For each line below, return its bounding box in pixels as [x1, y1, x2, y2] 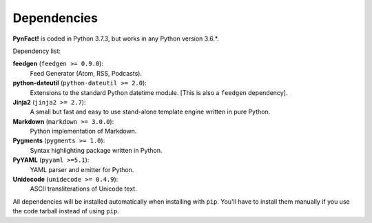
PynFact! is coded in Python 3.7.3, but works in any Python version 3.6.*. [12, 34, 220, 43]
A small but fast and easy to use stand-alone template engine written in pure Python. [30, 107, 271, 116]
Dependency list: [12, 47, 61, 55]
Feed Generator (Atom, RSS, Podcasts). [30, 69, 143, 77]
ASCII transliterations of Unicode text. [30, 184, 137, 193]
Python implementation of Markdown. [30, 127, 137, 136]
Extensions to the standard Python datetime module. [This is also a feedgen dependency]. [30, 88, 288, 96]
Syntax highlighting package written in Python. [30, 146, 163, 154]
